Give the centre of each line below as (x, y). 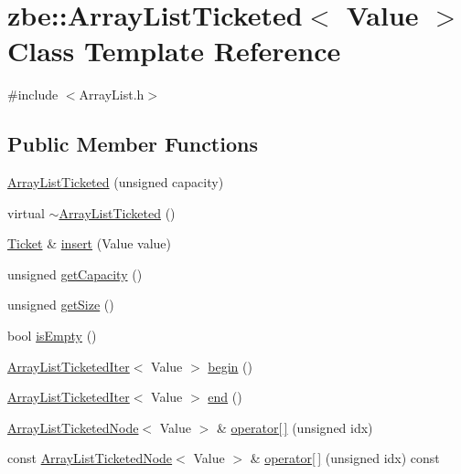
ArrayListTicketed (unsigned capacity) (116, 182)
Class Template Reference (174, 51)
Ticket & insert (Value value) (90, 243)
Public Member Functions (133, 144)
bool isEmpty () (52, 336)
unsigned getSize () (61, 305)
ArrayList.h (112, 95)
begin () (230, 366)
